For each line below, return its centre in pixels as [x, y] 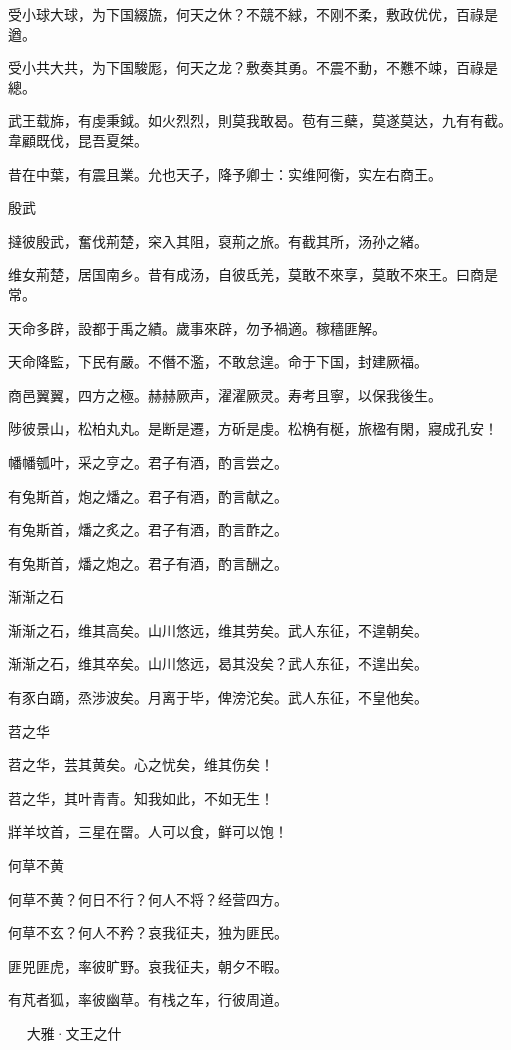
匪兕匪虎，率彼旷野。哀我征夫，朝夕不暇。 [148, 965]
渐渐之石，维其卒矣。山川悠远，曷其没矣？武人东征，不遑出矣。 [218, 663]
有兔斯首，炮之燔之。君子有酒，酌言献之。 [148, 495]
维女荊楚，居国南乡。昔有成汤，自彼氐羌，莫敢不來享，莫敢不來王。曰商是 [253, 274]
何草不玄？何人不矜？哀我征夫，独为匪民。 [148, 932]
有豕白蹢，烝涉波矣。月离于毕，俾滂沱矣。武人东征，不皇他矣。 [218, 697]
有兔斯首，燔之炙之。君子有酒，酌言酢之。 [148, 529]
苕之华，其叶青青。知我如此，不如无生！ [141, 797]
